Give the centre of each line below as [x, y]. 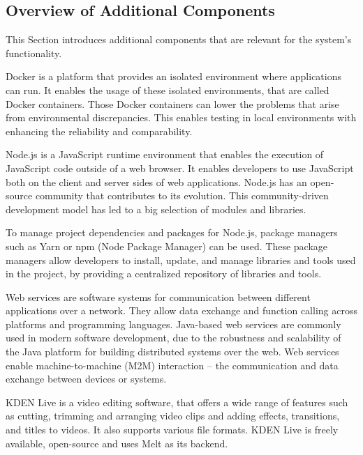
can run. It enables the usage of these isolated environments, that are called [168, 90]
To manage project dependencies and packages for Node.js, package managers [172, 232]
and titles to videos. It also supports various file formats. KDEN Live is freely [172, 430]
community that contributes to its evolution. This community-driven [182, 195]
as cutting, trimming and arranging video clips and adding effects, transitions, [173, 416]
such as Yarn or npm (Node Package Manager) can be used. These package [167, 246]
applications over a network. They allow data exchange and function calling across [181, 310]
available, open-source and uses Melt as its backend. [117, 443]
